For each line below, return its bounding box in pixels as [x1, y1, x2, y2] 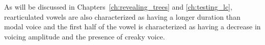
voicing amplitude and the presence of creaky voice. [4, 31, 165, 41]
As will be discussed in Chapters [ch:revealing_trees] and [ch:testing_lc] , [4, 2, 232, 12]
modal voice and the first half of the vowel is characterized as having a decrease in [4, 21, 261, 32]
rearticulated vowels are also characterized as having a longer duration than [4, 11, 241, 22]
